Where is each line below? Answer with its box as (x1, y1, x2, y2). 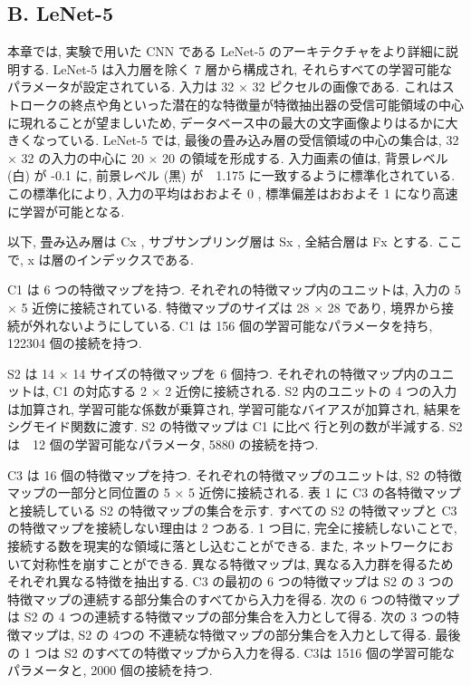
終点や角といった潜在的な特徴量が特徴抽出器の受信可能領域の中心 (70, 94, 464, 113)
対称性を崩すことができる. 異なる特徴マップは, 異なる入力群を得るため (32, 554, 454, 573)
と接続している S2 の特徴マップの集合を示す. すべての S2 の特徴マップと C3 (7, 500, 457, 519)
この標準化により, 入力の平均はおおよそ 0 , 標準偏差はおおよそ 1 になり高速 (7, 183, 458, 202)
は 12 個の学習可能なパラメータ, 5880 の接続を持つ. (7, 435, 319, 454)
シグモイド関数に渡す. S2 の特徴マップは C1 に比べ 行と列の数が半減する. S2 (7, 417, 463, 436)
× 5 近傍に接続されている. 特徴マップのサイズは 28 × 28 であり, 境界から (7, 297, 441, 316)
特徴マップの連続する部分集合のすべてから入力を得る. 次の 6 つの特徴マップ (7, 589, 460, 608)
